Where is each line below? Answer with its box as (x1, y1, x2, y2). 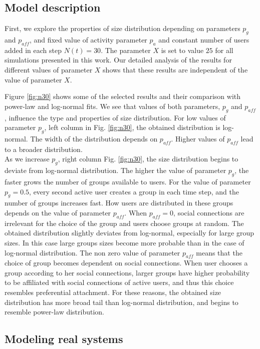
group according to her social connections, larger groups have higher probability (5, 267, 250, 277)
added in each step (5, 44, 62, 55)
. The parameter (101, 44, 151, 55)
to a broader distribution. (5, 143, 83, 154)
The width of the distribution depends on (30, 133, 158, 143)
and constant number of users (158, 34, 249, 44)
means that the (196, 247, 242, 257)
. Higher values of (171, 133, 225, 143)
